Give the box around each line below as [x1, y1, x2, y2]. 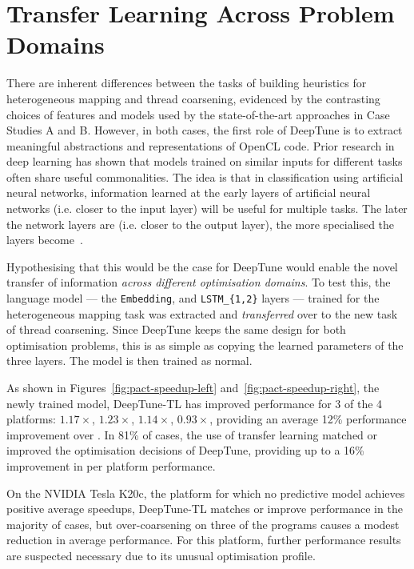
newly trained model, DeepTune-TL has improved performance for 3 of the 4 [6, 395, 383, 411]
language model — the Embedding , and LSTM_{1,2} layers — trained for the [6, 290, 380, 307]
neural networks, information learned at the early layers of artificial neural [6, 184, 371, 201]
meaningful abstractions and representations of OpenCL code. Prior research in [6, 137, 395, 154]
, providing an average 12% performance [209, 411, 407, 427]
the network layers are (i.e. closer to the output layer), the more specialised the [6, 215, 395, 232]
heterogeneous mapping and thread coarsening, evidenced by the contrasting [6, 90, 380, 106]
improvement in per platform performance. [6, 458, 216, 475]
